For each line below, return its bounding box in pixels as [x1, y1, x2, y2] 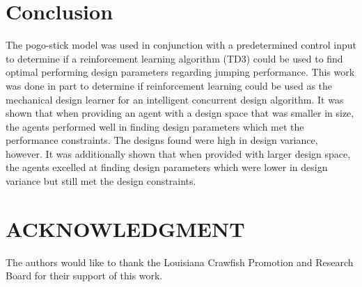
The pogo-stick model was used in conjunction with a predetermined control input [6, 38, 356, 52]
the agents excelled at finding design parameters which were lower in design [6, 160, 328, 174]
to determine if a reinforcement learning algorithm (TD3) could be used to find [6, 51, 343, 65]
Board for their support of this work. [6, 268, 163, 283]
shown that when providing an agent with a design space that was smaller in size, [6, 106, 354, 120]
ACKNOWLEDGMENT [6, 214, 245, 243]
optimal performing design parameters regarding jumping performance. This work [6, 65, 355, 79]
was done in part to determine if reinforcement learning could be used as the [6, 78, 333, 92]
